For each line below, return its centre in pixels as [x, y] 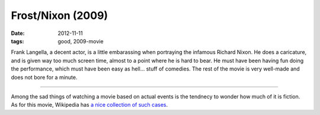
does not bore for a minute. [44, 77]
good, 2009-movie [81, 41]
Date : [18, 33]
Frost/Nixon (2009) [60, 15]
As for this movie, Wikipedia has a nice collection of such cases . [89, 105]
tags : [17, 41]
